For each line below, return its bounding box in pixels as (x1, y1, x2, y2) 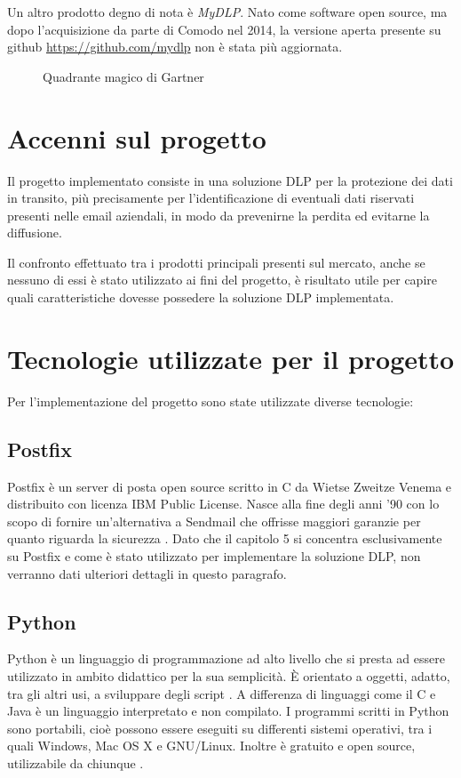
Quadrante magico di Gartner (43, 67, 204, 85)
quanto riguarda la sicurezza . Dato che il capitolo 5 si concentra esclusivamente (7, 529, 442, 548)
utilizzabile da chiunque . (7, 753, 144, 772)
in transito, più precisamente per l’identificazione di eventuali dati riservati (7, 188, 415, 207)
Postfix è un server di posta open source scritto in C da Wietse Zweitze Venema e (7, 477, 452, 495)
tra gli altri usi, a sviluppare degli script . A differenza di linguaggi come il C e (7, 684, 436, 702)
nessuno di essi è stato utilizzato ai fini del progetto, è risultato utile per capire (7, 270, 437, 289)
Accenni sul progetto (7, 119, 266, 156)
